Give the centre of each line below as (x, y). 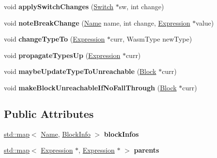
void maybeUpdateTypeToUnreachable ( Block (80, 71)
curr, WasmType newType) (151, 39)
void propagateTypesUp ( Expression (62, 55)
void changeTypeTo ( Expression (54, 39)
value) (205, 22)
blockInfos (121, 134)
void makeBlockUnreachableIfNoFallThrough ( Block (90, 87)
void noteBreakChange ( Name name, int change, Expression (97, 22)
